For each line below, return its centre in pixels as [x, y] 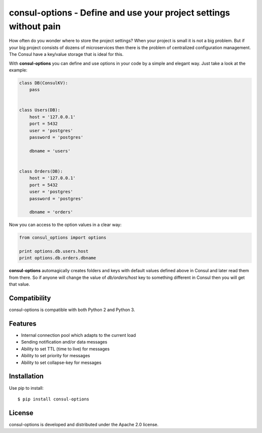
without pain [35, 26]
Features [23, 323]
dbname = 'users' [50, 151]
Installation [26, 376]
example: [18, 70]
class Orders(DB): [41, 171]
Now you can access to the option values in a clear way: [65, 225]
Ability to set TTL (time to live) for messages [65, 349]
